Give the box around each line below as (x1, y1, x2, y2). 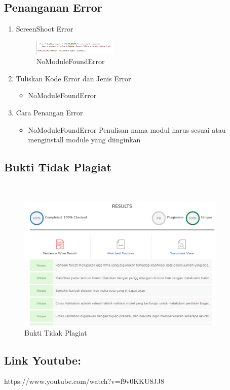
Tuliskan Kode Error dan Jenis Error (16, 73, 131, 83)
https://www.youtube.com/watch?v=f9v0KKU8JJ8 (4, 376, 164, 386)
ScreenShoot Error (16, 23, 73, 34)
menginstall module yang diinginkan (28, 134, 141, 145)
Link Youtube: (4, 352, 81, 368)
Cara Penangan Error (16, 107, 83, 117)
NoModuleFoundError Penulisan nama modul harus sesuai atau (28, 124, 226, 135)
